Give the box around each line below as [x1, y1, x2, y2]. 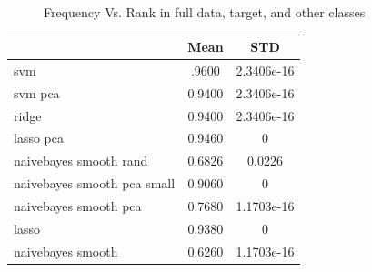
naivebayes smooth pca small [14, 174, 176, 193]
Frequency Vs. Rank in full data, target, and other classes [44, 3, 366, 21]
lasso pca [14, 128, 64, 147]
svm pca [14, 83, 60, 102]
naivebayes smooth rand [14, 151, 148, 170]
